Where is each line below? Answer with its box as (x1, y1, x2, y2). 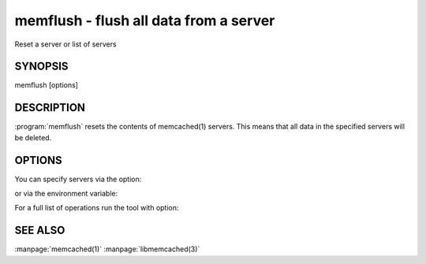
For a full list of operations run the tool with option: (14, 203, 179, 213)
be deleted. (14, 132, 52, 142)
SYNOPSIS (14, 60, 69, 73)
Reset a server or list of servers (14, 39, 118, 49)
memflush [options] (14, 80, 79, 90)
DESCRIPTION (14, 101, 86, 114)
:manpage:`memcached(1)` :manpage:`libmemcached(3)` (14, 244, 200, 254)
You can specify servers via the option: (14, 174, 142, 184)
